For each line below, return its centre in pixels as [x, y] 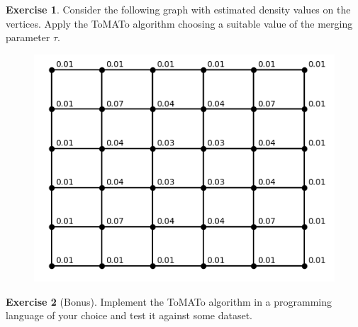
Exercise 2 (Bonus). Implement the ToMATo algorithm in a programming [169, 301]
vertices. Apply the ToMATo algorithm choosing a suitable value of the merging [179, 23]
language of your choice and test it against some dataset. [129, 315]
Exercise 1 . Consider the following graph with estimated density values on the [178, 9]
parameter [28, 37]
